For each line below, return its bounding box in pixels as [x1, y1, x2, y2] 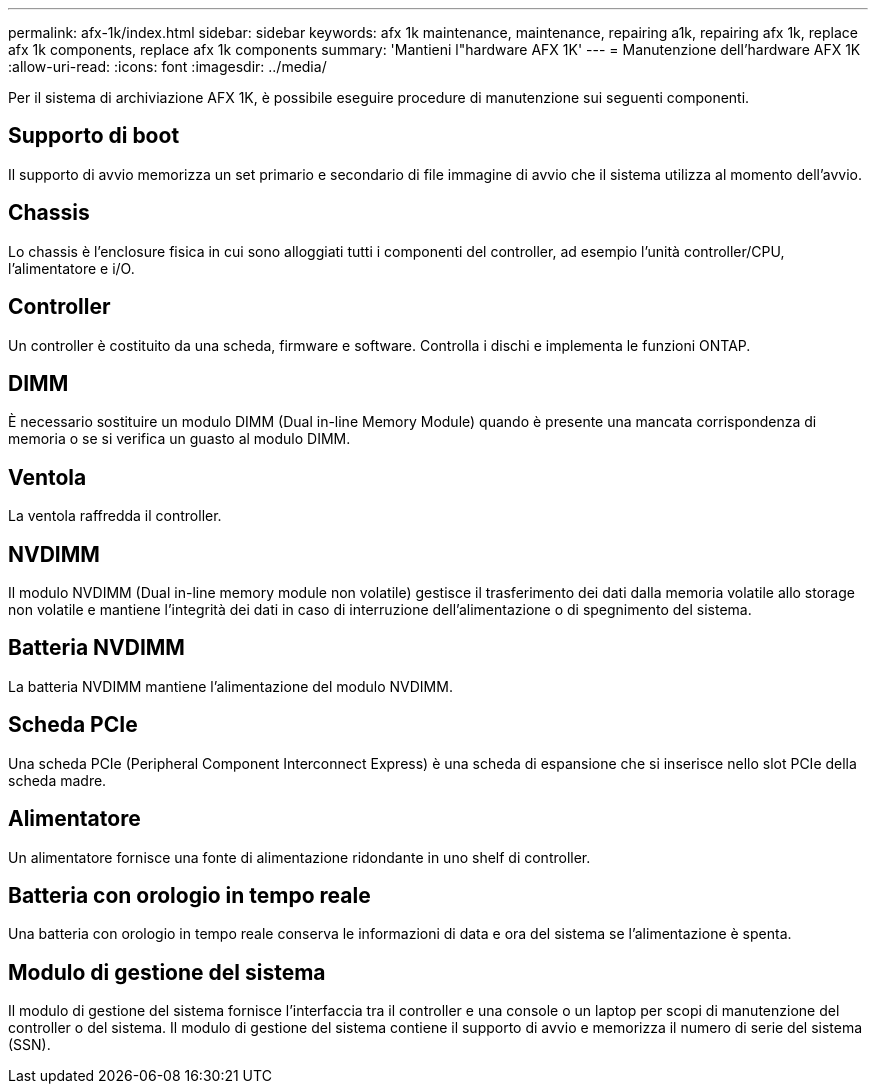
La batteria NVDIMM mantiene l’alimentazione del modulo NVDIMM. [8, 677, 453, 695]
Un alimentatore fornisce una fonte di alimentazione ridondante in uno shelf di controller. [8, 848, 591, 866]
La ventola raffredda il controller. [8, 507, 222, 525]
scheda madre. [8, 771, 107, 789]
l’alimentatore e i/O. [8, 259, 135, 277]
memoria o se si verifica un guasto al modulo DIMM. [8, 430, 351, 448]
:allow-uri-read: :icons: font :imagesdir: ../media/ [8, 58, 327, 75]
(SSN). [8, 1036, 51, 1054]
